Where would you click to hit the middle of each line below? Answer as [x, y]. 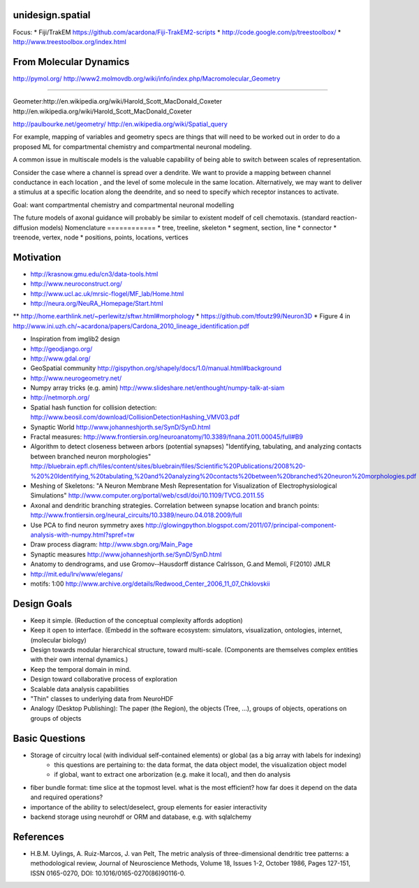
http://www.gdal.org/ [60, 358]
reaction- [344, 218]
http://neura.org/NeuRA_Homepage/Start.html [97, 303]
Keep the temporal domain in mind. [81, 669]
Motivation [37, 257]
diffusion [25, 227]
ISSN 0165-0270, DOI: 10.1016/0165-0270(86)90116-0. [108, 873]
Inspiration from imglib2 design [75, 339]
